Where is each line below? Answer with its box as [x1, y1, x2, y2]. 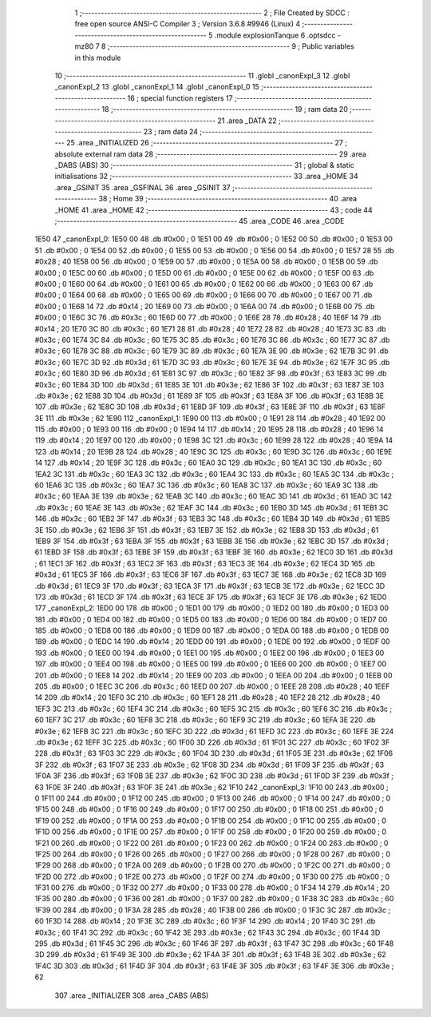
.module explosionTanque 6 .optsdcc [214, 30, 336, 40]
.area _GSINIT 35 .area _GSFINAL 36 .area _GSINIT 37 [54, 182, 231, 192]
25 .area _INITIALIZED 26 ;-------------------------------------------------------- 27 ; [66, 138, 347, 148]
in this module [74, 53, 121, 62]
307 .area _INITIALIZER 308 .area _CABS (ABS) [54, 991, 209, 1000]
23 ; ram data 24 [143, 126, 199, 136]
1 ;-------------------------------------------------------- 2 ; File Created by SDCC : [74, 8, 350, 18]
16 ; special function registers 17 [127, 93, 233, 103]
